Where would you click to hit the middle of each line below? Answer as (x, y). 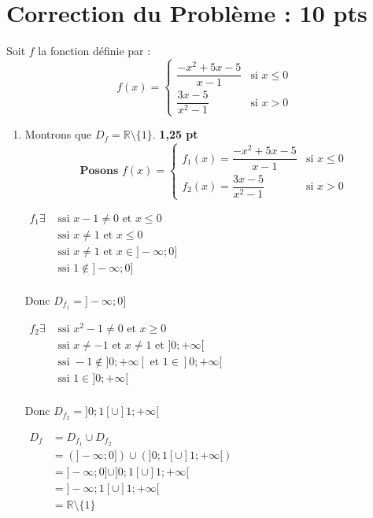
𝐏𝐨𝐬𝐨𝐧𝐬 (99, 170)
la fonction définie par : (94, 51)
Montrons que (58, 134)
